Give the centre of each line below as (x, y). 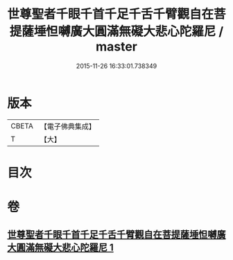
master (116, 47)
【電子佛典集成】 (68, 126)
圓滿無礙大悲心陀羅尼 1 (65, 248)
